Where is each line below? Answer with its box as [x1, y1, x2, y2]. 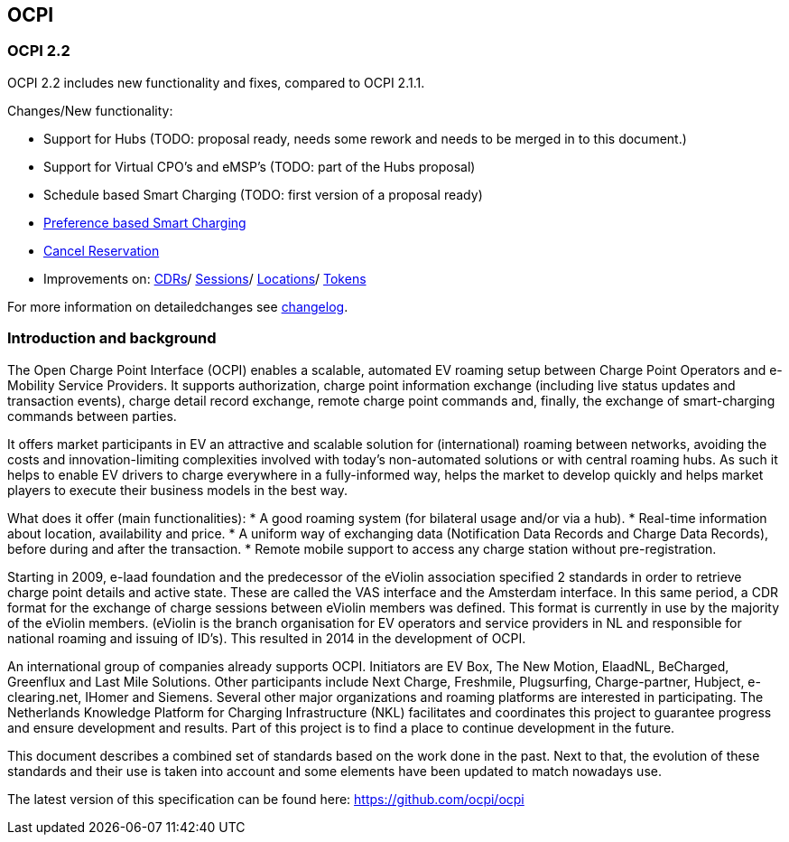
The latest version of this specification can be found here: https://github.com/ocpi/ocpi [7, 791, 524, 807]
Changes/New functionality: [7, 102, 173, 118]
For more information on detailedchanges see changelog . [7, 298, 348, 314]
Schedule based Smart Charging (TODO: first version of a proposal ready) [43, 186, 483, 202]
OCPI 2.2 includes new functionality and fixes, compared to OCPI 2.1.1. [7, 74, 425, 90]
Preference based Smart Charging [43, 214, 246, 230]
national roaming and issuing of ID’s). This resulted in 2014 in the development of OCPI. [7, 630, 526, 646]
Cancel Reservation [43, 242, 160, 258]
